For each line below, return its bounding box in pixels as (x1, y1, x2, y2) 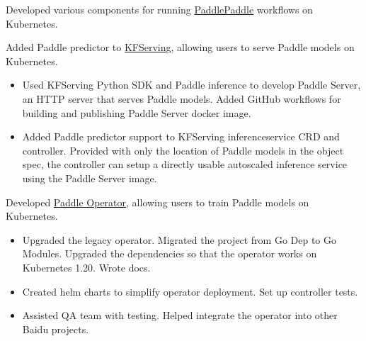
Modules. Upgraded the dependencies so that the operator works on (22, 246, 317, 261)
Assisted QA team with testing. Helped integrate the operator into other (22, 308, 338, 323)
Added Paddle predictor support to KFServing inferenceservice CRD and (22, 129, 340, 144)
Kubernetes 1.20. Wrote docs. (22, 259, 151, 274)
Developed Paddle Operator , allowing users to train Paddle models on (6, 194, 309, 209)
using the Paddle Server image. (22, 170, 157, 185)
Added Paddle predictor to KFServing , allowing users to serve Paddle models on (6, 40, 355, 55)
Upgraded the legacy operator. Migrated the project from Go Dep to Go (22, 232, 336, 247)
